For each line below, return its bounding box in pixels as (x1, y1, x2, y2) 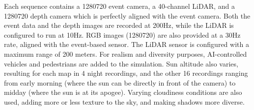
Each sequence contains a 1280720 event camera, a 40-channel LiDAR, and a (4, 1, 235, 11)
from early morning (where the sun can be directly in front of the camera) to (4, 77, 236, 88)
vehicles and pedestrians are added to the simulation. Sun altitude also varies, (4, 58, 238, 68)
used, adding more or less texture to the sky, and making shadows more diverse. (4, 96, 245, 107)
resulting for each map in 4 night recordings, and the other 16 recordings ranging (4, 68, 248, 78)
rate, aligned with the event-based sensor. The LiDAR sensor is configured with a (4, 39, 249, 49)
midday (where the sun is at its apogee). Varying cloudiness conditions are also (4, 87, 242, 97)
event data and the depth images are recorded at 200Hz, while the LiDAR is (4, 20, 234, 30)
